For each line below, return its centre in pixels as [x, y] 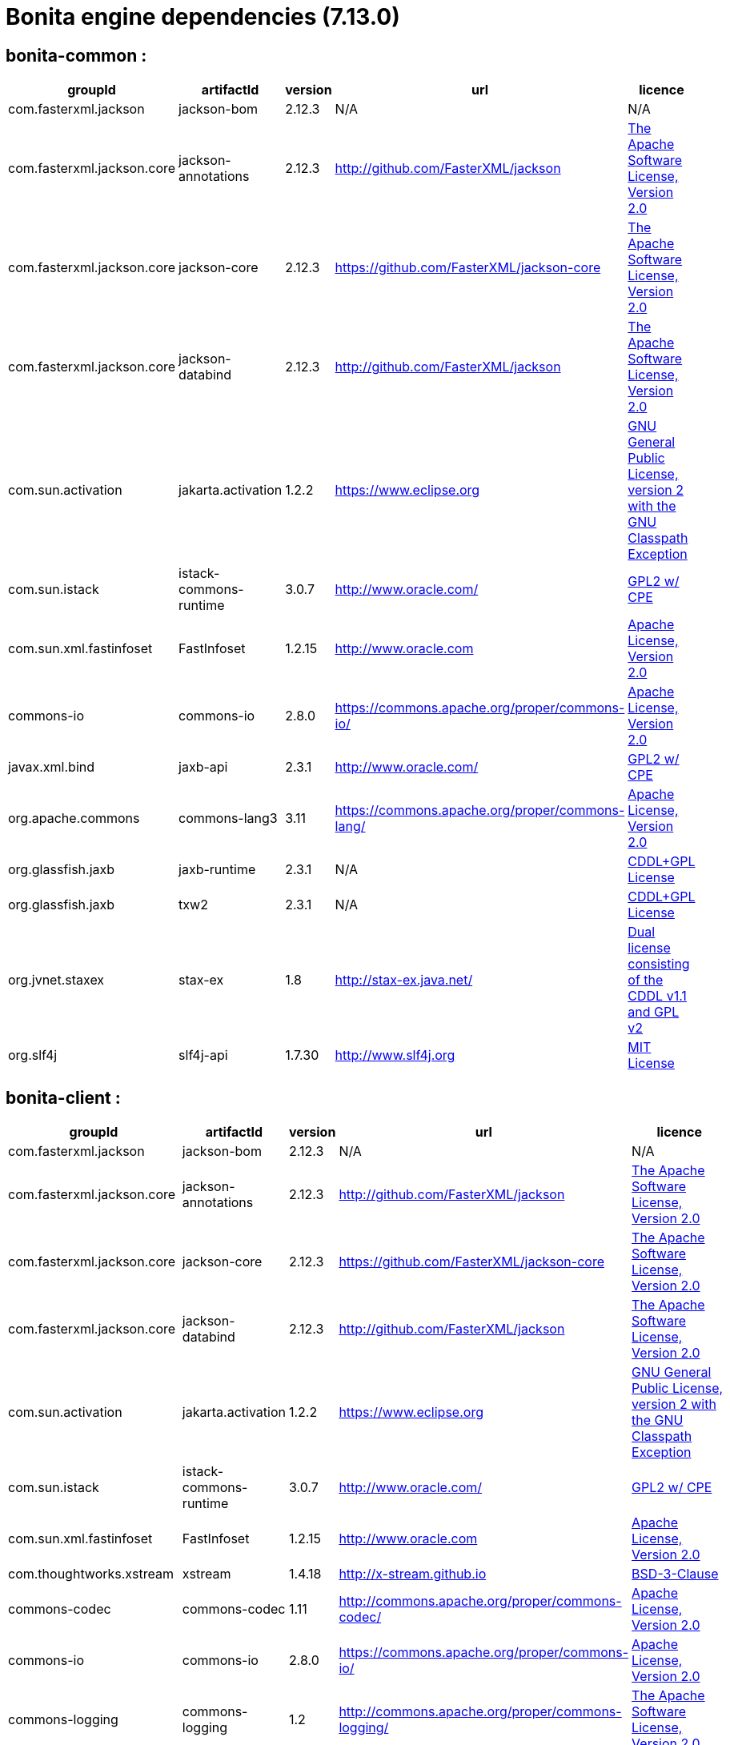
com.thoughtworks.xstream [91, 1574]
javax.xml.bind [52, 767]
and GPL [654, 1012]
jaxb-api [203, 767]
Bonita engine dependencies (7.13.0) [203, 17]
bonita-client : [63, 1097]
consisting [659, 964]
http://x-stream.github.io [413, 1574]
